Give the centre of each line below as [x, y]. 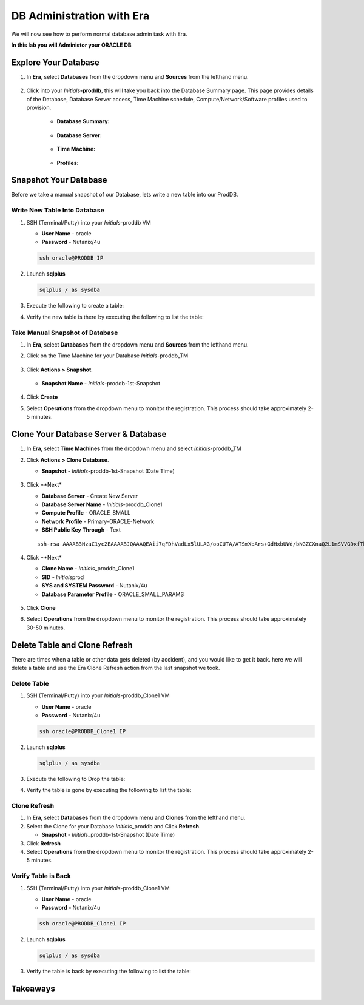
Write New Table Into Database [58, 211]
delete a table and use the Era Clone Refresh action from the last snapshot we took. [116, 668]
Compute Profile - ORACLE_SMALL [86, 513]
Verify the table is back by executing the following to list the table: [109, 972]
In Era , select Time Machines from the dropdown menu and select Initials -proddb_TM [134, 448]
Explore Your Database [56, 62]
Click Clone [41, 607]
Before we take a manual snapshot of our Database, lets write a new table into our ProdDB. [125, 195]
